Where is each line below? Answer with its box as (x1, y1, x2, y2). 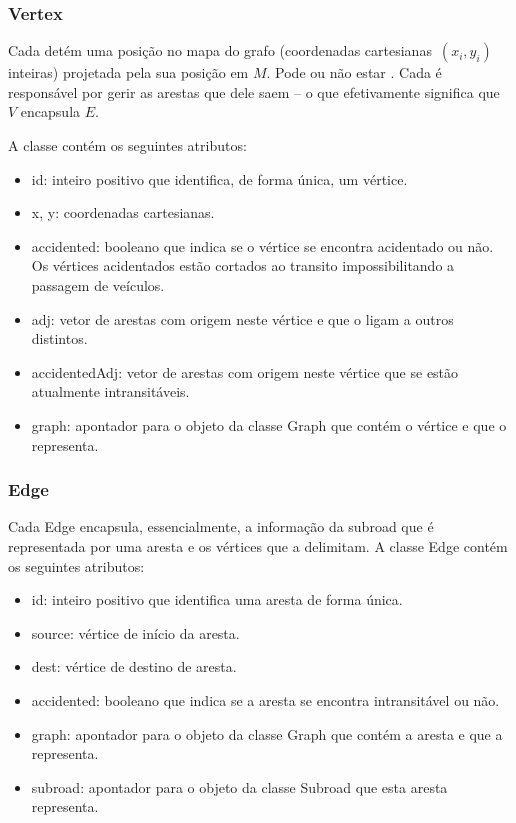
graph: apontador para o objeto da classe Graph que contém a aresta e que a (31, 723, 503, 744)
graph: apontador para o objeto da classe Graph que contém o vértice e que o (31, 414, 507, 435)
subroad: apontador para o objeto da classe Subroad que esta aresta (31, 776, 448, 797)
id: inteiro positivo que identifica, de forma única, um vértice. (31, 168, 408, 189)
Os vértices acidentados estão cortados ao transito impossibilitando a (31, 255, 455, 276)
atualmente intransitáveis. (31, 381, 190, 402)
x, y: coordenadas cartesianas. (31, 202, 215, 223)
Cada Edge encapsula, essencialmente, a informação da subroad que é (8, 516, 434, 537)
